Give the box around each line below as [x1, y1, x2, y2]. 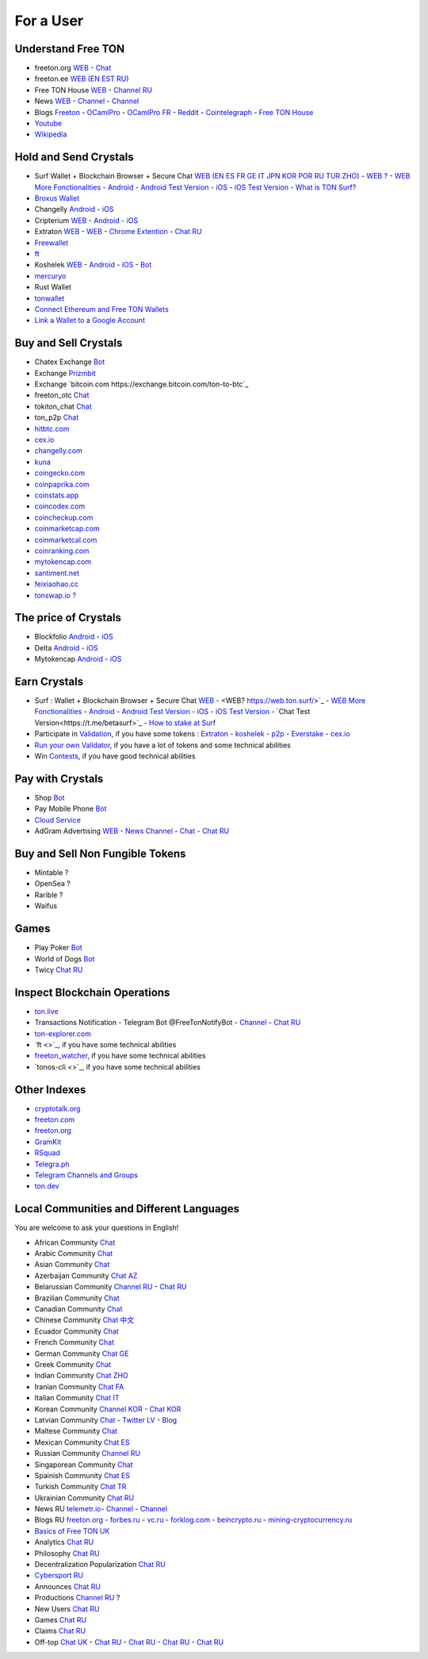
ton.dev [34, 1181, 59, 1191]
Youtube [34, 119, 63, 129]
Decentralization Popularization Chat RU [34, 1560, 166, 1569]
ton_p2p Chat [34, 413, 79, 422]
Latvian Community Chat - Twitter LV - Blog [34, 1415, 178, 1424]
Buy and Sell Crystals [14, 336, 123, 350]
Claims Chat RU [34, 1626, 86, 1636]
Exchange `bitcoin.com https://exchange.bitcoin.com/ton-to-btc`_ [34, 379, 249, 389]
